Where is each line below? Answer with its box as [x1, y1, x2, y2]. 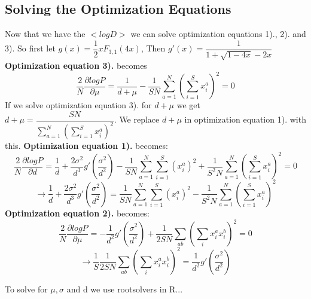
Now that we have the [5, 28, 86, 40]
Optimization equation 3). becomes [5, 59, 147, 72]
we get [176, 99, 200, 111]
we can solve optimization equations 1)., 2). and [130, 28, 306, 40]
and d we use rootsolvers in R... [66, 282, 183, 295]
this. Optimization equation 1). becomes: [5, 139, 168, 152]
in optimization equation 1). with [184, 113, 306, 126]
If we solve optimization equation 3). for [5, 99, 152, 111]
